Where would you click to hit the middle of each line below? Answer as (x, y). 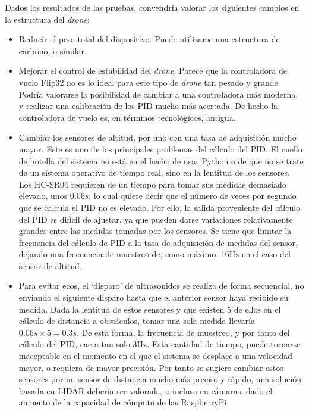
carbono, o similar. (53, 50)
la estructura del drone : (47, 19)
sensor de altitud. (50, 265)
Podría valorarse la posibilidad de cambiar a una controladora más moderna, (158, 94)
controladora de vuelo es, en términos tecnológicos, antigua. (127, 117)
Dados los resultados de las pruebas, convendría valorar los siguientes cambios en (152, 7)
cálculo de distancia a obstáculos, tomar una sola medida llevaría (137, 321)
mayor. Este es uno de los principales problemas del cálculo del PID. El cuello (160, 149)
